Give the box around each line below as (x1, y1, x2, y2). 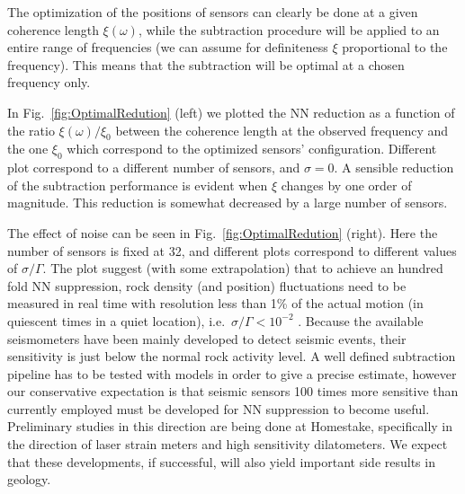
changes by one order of (281, 175, 412, 194)
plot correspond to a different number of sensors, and (7, 158, 300, 177)
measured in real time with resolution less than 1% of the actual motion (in (7, 294, 424, 313)
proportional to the (342, 38, 448, 57)
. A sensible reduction (334, 158, 454, 177)
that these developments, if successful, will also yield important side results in (7, 452, 435, 471)
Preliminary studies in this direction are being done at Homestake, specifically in (7, 417, 453, 436)
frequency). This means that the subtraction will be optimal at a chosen (7, 55, 405, 74)
